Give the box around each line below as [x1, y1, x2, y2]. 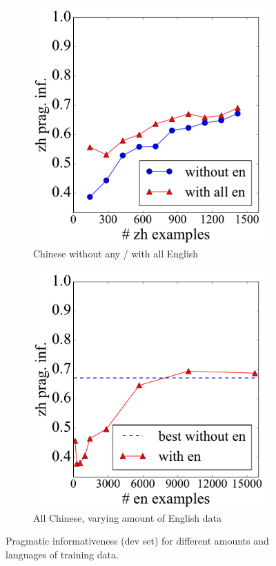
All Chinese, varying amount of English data [33, 510, 222, 524]
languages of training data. [6, 547, 119, 561]
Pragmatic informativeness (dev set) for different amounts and [6, 533, 269, 548]
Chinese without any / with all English [33, 246, 199, 260]
